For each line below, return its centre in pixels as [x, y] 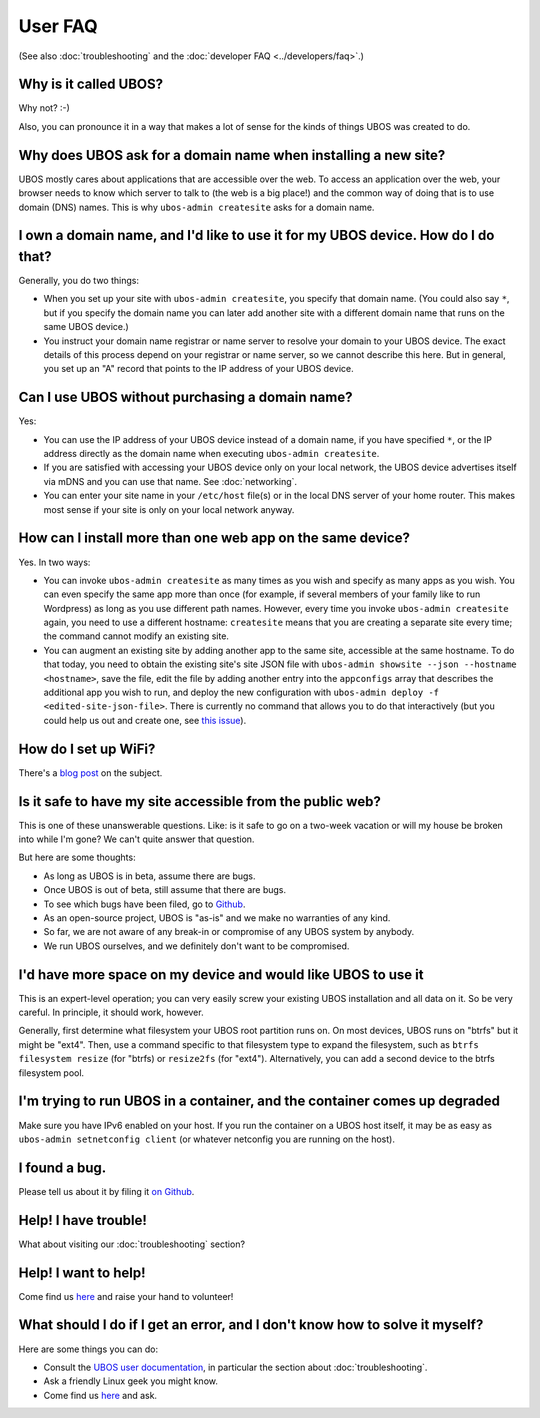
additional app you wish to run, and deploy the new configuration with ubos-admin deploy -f [241, 692]
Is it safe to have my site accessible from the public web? [200, 801]
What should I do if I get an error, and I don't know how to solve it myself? [251, 1325]
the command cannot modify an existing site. [136, 636]
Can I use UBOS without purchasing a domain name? [185, 397]
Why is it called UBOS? [91, 84]
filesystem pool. [51, 1072]
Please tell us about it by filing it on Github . [106, 1191]
